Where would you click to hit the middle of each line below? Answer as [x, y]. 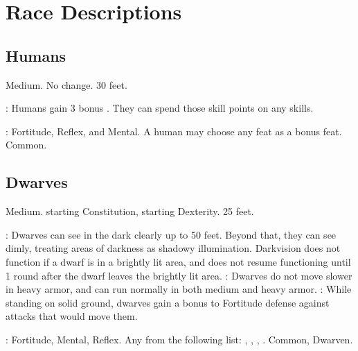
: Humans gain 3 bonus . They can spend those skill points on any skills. [160, 108]
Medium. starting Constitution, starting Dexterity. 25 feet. [130, 211]
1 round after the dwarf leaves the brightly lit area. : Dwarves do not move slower [179, 275]
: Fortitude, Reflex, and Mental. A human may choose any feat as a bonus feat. [174, 131]
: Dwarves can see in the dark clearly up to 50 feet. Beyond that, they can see [171, 234]
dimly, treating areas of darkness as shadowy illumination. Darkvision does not [173, 248]
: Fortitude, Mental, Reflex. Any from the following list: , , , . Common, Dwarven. [179, 339]
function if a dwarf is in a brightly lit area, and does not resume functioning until [178, 261]
